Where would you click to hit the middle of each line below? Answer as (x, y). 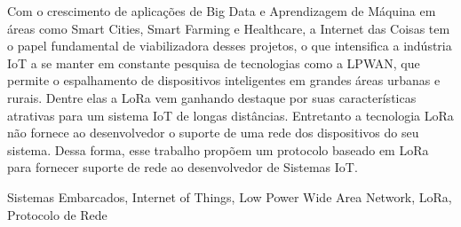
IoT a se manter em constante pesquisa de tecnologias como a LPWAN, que (214, 63)
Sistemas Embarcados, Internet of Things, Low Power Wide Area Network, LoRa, (230, 196)
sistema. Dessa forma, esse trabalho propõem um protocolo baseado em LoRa (218, 149)
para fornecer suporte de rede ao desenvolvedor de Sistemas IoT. (183, 167)
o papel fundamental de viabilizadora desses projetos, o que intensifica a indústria (230, 46)
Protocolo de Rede (57, 214)
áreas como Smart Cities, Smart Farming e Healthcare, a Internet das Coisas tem (229, 28)
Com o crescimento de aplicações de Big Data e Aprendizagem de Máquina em (222, 11)
